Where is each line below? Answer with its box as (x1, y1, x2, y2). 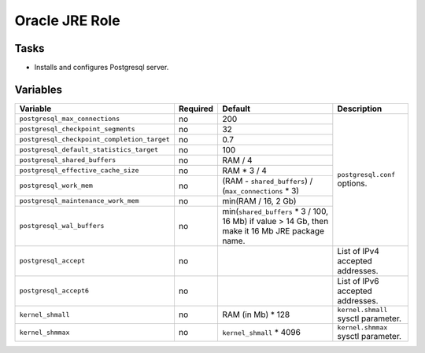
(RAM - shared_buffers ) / (221, 175, 313, 186)
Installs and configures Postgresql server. (34, 63, 169, 72)
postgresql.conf (337, 171, 396, 179)
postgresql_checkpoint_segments (19, 125, 135, 134)
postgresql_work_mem (19, 182, 94, 190)
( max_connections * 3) (221, 185, 299, 196)
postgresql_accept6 (19, 287, 90, 295)
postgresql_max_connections (19, 115, 120, 123)
